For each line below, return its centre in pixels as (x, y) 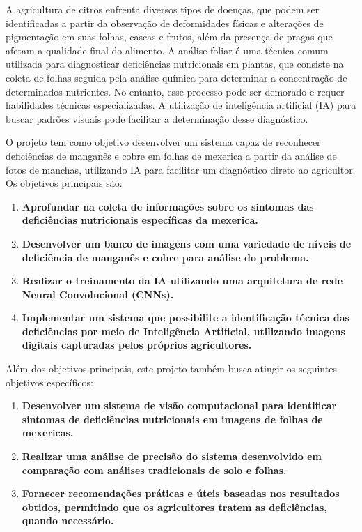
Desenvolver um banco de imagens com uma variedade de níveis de (187, 243)
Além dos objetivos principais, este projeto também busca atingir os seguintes (171, 368)
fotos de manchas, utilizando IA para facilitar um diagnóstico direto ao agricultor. (181, 169)
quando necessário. (68, 520)
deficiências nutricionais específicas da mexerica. (140, 220)
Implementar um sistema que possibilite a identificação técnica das (186, 318)
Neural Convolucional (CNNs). (98, 294)
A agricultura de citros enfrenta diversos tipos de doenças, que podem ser (163, 9)
